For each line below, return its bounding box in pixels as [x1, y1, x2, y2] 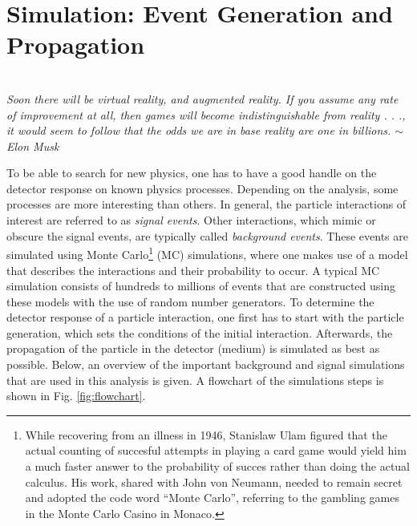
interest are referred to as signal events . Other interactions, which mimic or [6, 212, 376, 229]
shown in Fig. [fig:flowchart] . [6, 387, 146, 404]
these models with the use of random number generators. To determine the [6, 293, 374, 310]
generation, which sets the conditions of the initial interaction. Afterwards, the [6, 324, 393, 341]
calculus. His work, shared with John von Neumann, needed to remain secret [25, 473, 403, 490]
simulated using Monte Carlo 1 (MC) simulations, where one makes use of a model [6, 244, 408, 262]
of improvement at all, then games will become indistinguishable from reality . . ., [6, 106, 406, 123]
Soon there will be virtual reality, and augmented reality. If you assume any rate [6, 90, 399, 107]
